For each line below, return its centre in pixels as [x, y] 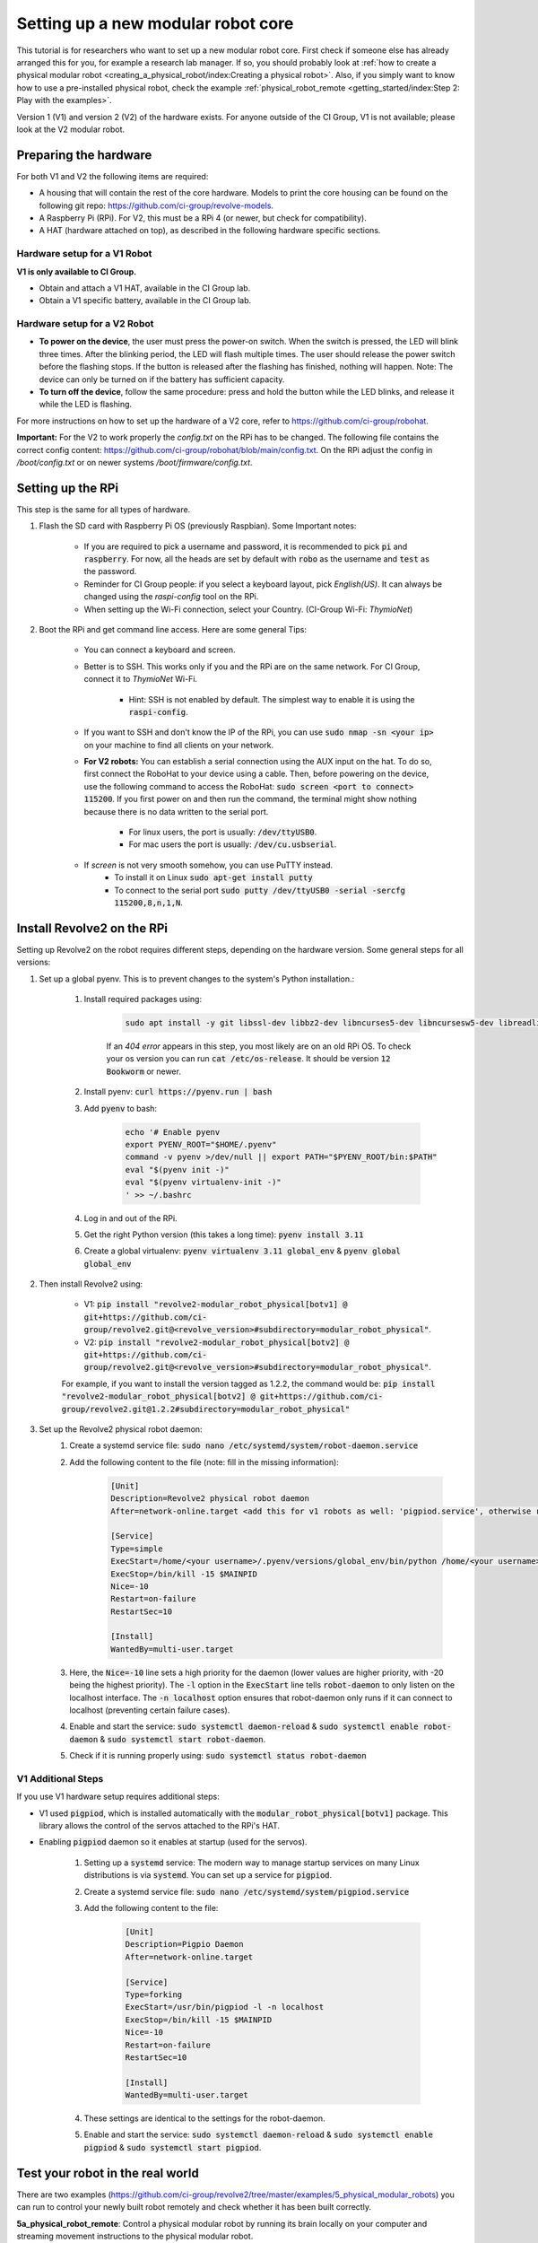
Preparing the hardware [84, 155]
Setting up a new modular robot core [155, 23]
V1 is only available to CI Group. [77, 271]
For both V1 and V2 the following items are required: [113, 176]
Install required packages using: [143, 999]
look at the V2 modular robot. [71, 129]
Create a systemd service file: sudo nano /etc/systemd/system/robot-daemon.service [244, 1445]
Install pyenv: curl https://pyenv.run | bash [178, 1092]
